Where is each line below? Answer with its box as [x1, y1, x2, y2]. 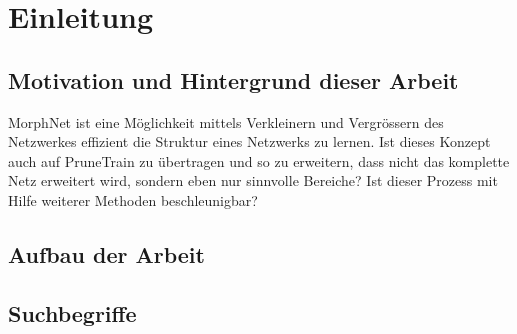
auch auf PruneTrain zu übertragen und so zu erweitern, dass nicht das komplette [8, 150, 510, 171]
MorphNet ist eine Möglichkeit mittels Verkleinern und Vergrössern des [8, 111, 444, 132]
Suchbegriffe [8, 297, 137, 328]
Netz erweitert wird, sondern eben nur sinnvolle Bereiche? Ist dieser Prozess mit [8, 170, 498, 191]
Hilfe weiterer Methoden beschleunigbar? [8, 189, 258, 210]
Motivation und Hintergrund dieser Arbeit [8, 64, 459, 95]
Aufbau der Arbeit [8, 238, 205, 269]
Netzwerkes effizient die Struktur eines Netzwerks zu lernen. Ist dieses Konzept [8, 131, 491, 152]
